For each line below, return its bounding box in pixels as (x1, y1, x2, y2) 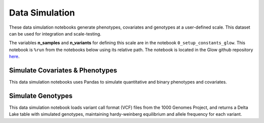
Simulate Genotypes (9, 91, 73, 100)
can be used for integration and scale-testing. (9, 31, 102, 36)
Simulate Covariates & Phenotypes (9, 66, 117, 74)
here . (9, 53, 20, 59)
